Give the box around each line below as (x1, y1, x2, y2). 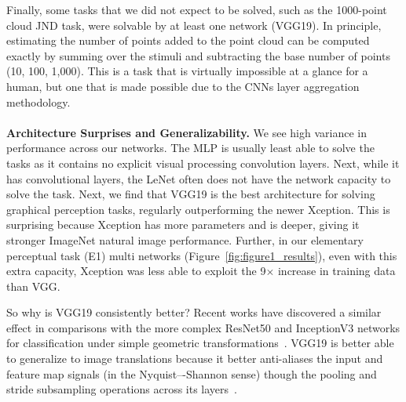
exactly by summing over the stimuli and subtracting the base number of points (6, 47, 390, 63)
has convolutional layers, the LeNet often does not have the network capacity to (6, 170, 391, 187)
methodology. (6, 93, 71, 110)
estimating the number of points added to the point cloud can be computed (6, 32, 370, 49)
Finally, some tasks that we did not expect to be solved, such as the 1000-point (6, 2, 387, 17)
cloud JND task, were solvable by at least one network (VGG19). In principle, (6, 16, 382, 33)
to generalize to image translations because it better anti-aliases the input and (6, 350, 383, 367)
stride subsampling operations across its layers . (6, 381, 237, 397)
